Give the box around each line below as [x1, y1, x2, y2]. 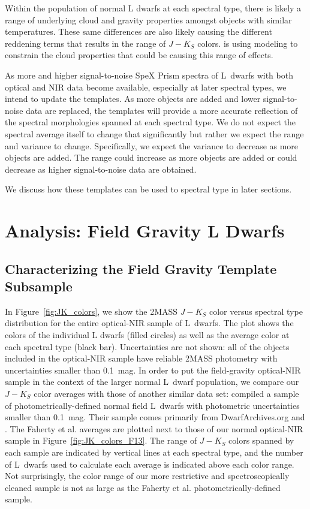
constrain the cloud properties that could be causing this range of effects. [5, 49, 273, 61]
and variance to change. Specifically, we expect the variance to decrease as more [5, 139, 299, 152]
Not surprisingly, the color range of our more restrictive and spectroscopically [5, 469, 290, 482]
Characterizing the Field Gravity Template [5, 259, 277, 278]
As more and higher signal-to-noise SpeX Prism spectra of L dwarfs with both [5, 68, 293, 81]
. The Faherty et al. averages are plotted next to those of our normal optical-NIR [5, 422, 303, 435]
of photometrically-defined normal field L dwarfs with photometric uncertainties [5, 399, 300, 411]
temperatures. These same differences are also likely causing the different [5, 25, 272, 38]
